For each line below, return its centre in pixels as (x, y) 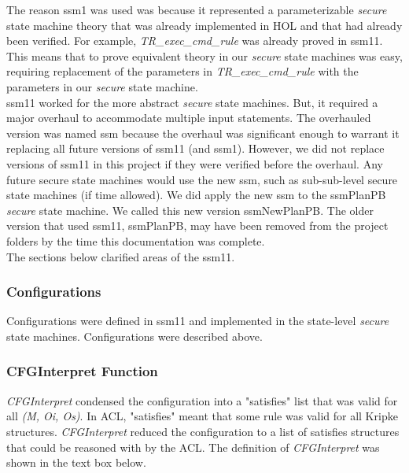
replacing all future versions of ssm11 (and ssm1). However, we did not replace (195, 148)
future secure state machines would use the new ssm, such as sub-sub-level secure (202, 179)
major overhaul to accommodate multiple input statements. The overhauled (189, 118)
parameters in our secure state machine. (102, 86)
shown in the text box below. (76, 462)
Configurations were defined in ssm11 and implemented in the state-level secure (198, 321)
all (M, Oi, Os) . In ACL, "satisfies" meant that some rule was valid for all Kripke (202, 416)
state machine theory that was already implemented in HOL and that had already (204, 25)
